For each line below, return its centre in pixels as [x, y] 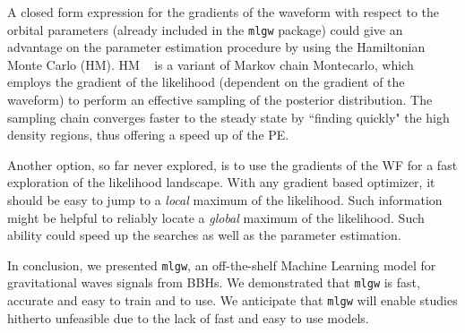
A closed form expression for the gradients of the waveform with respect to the [224, 12]
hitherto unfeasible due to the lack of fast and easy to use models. [188, 317]
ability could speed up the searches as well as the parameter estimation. [204, 235]
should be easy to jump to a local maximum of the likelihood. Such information [225, 200]
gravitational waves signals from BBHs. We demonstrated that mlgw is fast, [214, 282]
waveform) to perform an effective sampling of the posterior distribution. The [220, 100]
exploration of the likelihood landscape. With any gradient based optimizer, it [221, 182]
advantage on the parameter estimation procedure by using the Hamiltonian [216, 47]
